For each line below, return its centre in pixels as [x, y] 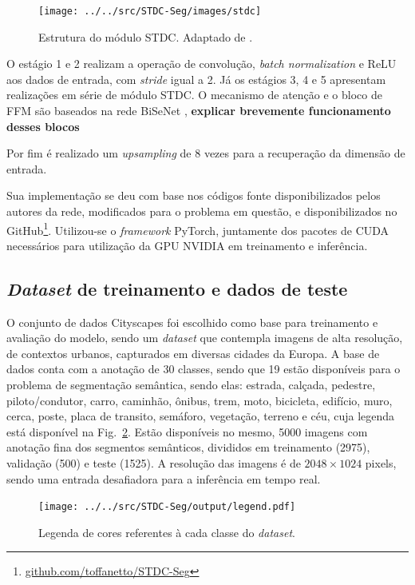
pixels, [381, 462]
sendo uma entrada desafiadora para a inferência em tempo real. [164, 478]
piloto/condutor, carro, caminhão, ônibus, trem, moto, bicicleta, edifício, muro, [200, 400]
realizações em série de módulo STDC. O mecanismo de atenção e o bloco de [194, 95]
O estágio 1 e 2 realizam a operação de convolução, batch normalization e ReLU [202, 64]
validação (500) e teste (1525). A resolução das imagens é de [154, 462]
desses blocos [43, 126]
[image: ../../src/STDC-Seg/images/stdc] [150, 11]
